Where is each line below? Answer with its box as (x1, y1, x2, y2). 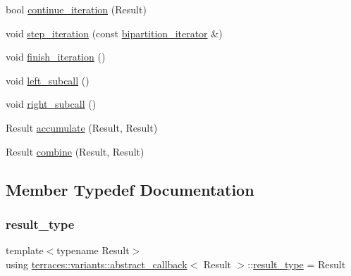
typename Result (56, 243, 130, 258)
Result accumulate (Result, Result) (6, 120, 158, 134)
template (6, 243, 44, 258)
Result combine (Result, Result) (6, 144, 144, 158)
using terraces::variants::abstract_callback (6, 256, 187, 271)
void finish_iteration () (6, 49, 106, 64)
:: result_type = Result (247, 256, 346, 271)
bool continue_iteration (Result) (6, 2, 147, 16)
